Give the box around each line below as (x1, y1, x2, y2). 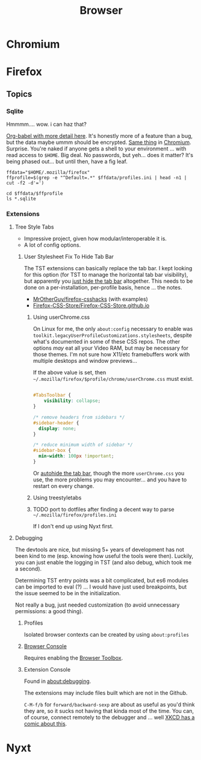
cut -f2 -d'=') (6, 180, 45, 187)
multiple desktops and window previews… (32, 357, 137, 365)
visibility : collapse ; (44, 398, 101, 404)
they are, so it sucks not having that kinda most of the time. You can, (23, 707, 194, 714)
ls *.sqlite (6, 196, 36, 202)
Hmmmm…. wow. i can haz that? (6, 121, 87, 128)
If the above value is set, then (32, 369, 107, 376)
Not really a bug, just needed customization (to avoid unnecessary (14, 601, 180, 608)
